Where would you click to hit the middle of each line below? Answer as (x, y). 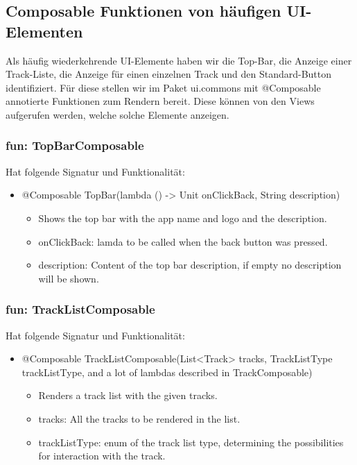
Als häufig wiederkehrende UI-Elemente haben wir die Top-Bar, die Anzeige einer (179, 60)
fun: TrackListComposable (80, 309)
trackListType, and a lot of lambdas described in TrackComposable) (167, 372)
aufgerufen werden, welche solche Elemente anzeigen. (117, 114)
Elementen (44, 31)
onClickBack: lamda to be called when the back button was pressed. (183, 241)
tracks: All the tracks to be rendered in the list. (139, 418)
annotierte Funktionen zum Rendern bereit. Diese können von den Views (160, 101)
